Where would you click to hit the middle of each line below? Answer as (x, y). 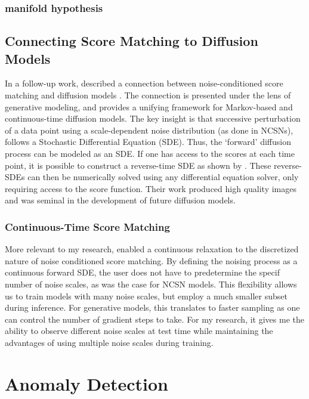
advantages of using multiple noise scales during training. (109, 342)
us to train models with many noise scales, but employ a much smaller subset (146, 296)
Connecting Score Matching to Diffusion (132, 41)
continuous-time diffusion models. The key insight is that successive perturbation (153, 118)
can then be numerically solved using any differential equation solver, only (163, 177)
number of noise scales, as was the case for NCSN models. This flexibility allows (151, 284)
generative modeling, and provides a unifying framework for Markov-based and (149, 106)
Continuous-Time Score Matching (87, 226)
